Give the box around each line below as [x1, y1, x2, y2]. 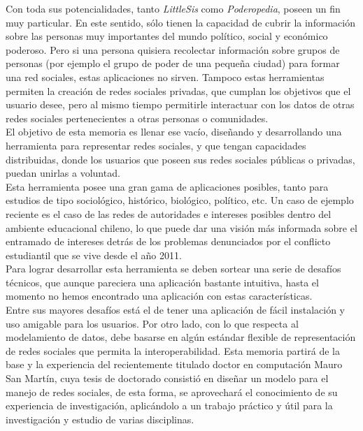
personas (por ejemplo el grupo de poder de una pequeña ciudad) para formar [6, 56, 340, 71]
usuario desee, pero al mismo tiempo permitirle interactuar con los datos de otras [6, 97, 355, 112]
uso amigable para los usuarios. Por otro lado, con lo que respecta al [6, 316, 299, 330]
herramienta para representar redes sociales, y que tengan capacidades [6, 138, 306, 152]
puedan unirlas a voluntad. [6, 166, 120, 180]
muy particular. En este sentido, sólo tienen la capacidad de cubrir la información [6, 15, 355, 29]
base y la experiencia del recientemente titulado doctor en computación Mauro [6, 357, 343, 372]
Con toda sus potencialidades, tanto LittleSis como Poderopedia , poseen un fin [6, 1, 341, 15]
